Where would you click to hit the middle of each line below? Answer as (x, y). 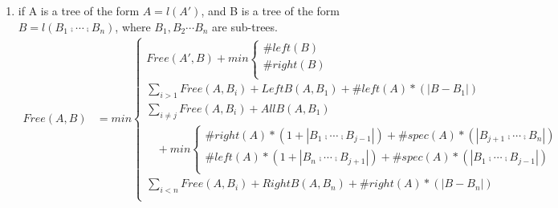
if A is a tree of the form (79, 10)
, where (133, 26)
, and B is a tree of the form (270, 10)
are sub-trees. (245, 26)
